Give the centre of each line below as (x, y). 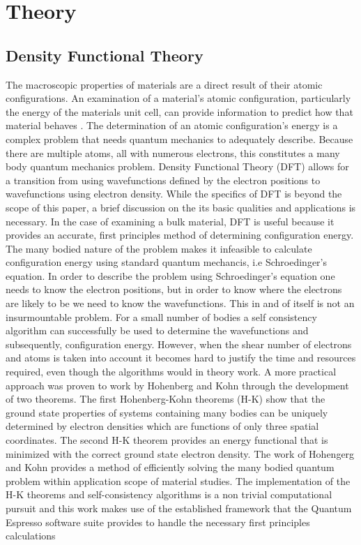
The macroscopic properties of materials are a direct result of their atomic (164, 84)
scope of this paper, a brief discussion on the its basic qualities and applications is (181, 207)
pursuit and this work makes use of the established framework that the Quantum (179, 508)
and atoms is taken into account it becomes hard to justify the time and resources (181, 358)
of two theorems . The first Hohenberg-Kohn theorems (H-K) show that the (166, 399)
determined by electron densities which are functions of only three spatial (162, 426)
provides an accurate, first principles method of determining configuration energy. (180, 235)
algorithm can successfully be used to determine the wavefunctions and (157, 330)
